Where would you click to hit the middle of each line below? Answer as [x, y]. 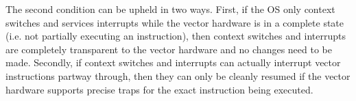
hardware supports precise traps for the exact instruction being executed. [159, 89]
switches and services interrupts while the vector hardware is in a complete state [175, 22]
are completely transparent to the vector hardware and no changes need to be [169, 49]
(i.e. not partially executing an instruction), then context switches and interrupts [176, 36]
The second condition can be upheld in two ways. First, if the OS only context [170, 9]
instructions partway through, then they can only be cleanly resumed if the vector [178, 75]
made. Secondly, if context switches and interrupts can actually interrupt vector [173, 62]
